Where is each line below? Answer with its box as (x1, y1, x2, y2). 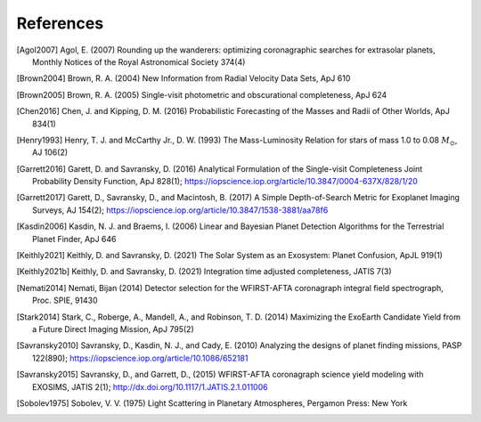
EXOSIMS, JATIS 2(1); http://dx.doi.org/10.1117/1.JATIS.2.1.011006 (32, 381, 268, 392)
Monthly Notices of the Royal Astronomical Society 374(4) (32, 56, 246, 67)
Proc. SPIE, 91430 (32, 295, 98, 306)
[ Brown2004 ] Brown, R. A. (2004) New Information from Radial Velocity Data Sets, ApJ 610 (16, 73, 351, 84)
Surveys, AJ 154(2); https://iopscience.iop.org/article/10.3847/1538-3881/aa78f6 (32, 205, 329, 215)
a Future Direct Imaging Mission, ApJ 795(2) (32, 323, 195, 334)
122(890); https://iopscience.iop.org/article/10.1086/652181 (32, 353, 249, 363)
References (16, 13, 104, 33)
